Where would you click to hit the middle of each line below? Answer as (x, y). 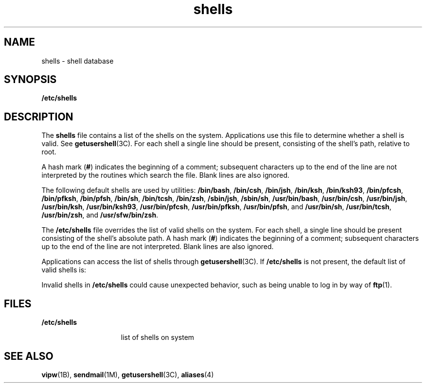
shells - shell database (78, 61)
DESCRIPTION (39, 117)
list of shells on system (158, 337)
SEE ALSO (29, 356)
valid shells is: (64, 270)
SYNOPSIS (30, 80)
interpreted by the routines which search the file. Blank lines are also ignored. (166, 175)
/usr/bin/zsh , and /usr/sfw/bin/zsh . (100, 215)
